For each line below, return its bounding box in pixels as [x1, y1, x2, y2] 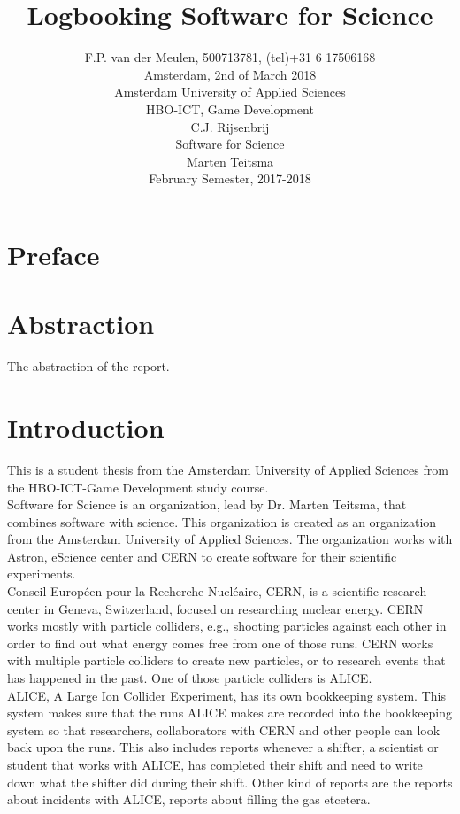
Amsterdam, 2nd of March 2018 [143, 65, 317, 83]
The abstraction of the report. [7, 357, 170, 376]
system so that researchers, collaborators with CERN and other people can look [7, 720, 441, 739]
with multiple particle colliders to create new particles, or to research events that [7, 651, 446, 670]
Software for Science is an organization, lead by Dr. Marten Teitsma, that [7, 495, 407, 514]
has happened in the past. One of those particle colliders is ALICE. [7, 669, 372, 687]
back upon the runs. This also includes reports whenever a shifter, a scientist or [7, 738, 439, 756]
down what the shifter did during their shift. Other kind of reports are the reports [7, 772, 453, 791]
